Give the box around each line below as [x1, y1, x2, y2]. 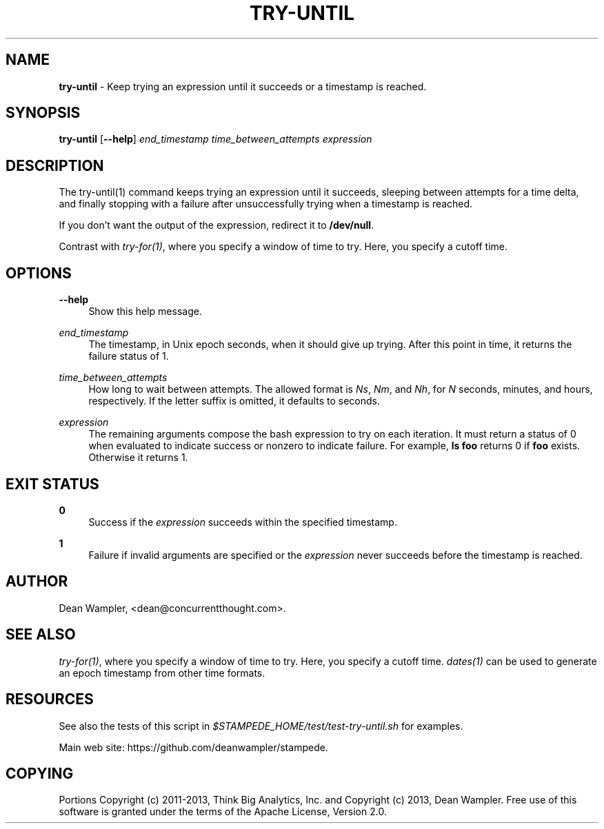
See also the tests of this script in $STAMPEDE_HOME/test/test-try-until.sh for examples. [59, 719, 463, 732]
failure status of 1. [88, 350, 169, 362]
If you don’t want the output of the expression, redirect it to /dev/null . [59, 219, 374, 232]
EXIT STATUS [6, 475, 99, 493]
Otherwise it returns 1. [88, 451, 188, 464]
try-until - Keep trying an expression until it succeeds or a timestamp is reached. [59, 80, 427, 92]
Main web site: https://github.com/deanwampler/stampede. [59, 741, 328, 753]
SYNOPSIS [6, 104, 81, 122]
